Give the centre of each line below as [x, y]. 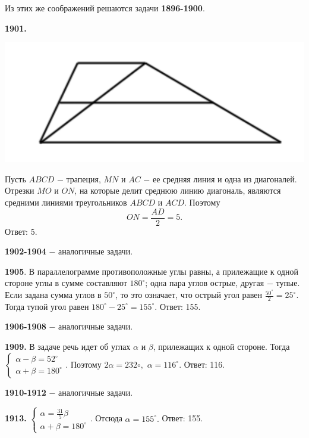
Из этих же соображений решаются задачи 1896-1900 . [105, 8]
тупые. [288, 283]
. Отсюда [106, 418]
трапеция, [83, 178]
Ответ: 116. [204, 364]
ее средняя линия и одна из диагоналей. [225, 178]
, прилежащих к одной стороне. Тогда [221, 347]
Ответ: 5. [21, 231]
